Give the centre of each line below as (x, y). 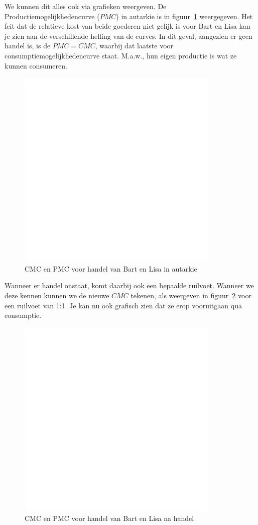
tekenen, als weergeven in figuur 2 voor (191, 295)
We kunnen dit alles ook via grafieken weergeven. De (86, 6)
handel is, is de (28, 46)
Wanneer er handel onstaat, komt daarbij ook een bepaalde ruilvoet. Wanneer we (129, 285)
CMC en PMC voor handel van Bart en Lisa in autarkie (111, 268)
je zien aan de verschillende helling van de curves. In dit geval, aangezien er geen (128, 36)
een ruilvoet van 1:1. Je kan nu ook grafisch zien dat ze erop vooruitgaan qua (123, 305)
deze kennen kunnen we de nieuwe (57, 295)
